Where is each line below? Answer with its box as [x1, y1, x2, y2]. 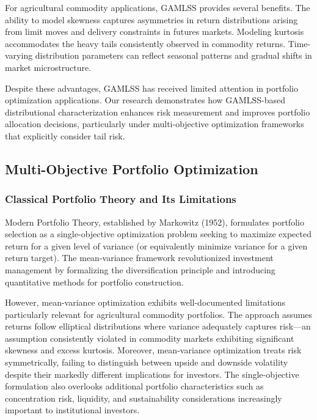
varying [5, 49, 33, 62]
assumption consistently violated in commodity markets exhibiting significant [5, 331, 294, 344]
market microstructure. [5, 61, 92, 73]
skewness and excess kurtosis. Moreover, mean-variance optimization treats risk [5, 344, 302, 356]
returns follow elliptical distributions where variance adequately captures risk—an [5, 320, 311, 333]
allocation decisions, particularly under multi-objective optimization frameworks [5, 117, 304, 130]
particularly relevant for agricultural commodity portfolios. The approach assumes [5, 308, 313, 320]
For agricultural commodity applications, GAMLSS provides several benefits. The [5, 1, 310, 13]
